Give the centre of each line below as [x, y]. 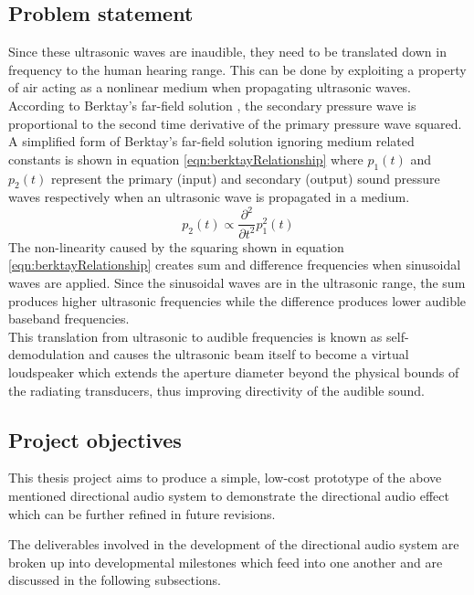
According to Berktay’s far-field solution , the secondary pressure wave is [212, 105]
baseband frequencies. [69, 319]
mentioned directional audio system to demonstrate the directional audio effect [229, 495]
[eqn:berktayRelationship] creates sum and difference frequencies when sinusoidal [235, 265]
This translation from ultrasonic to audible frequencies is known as [195, 336]
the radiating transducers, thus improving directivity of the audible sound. [216, 390]
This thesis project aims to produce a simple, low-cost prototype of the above [225, 478]
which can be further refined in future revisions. [142, 513]
